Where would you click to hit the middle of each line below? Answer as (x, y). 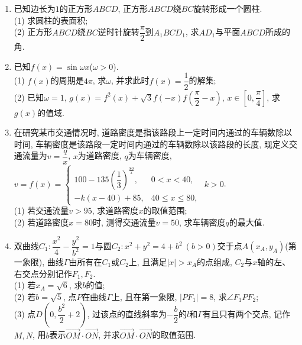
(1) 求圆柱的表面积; (51, 20)
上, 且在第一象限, (144, 296)
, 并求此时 (130, 80)
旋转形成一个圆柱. (228, 8)
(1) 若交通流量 (41, 210)
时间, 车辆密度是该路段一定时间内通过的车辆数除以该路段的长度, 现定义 (151, 144)
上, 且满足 (148, 261)
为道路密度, (100, 155)
